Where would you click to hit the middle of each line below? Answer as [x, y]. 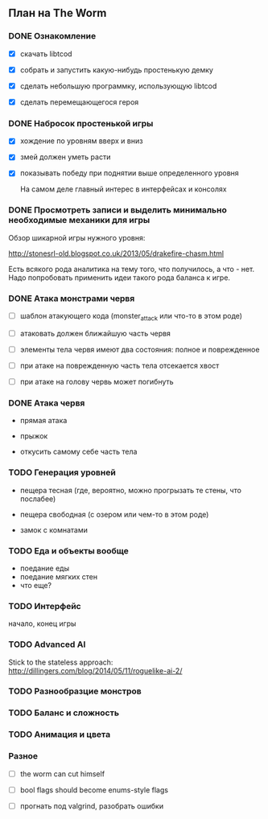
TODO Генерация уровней [62, 472]
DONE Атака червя [47, 403]
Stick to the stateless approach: [61, 662]
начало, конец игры [42, 624]
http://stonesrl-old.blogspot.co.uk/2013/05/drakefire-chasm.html [116, 253]
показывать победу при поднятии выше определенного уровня [129, 173]
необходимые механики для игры [79, 220]
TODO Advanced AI [47, 644]
